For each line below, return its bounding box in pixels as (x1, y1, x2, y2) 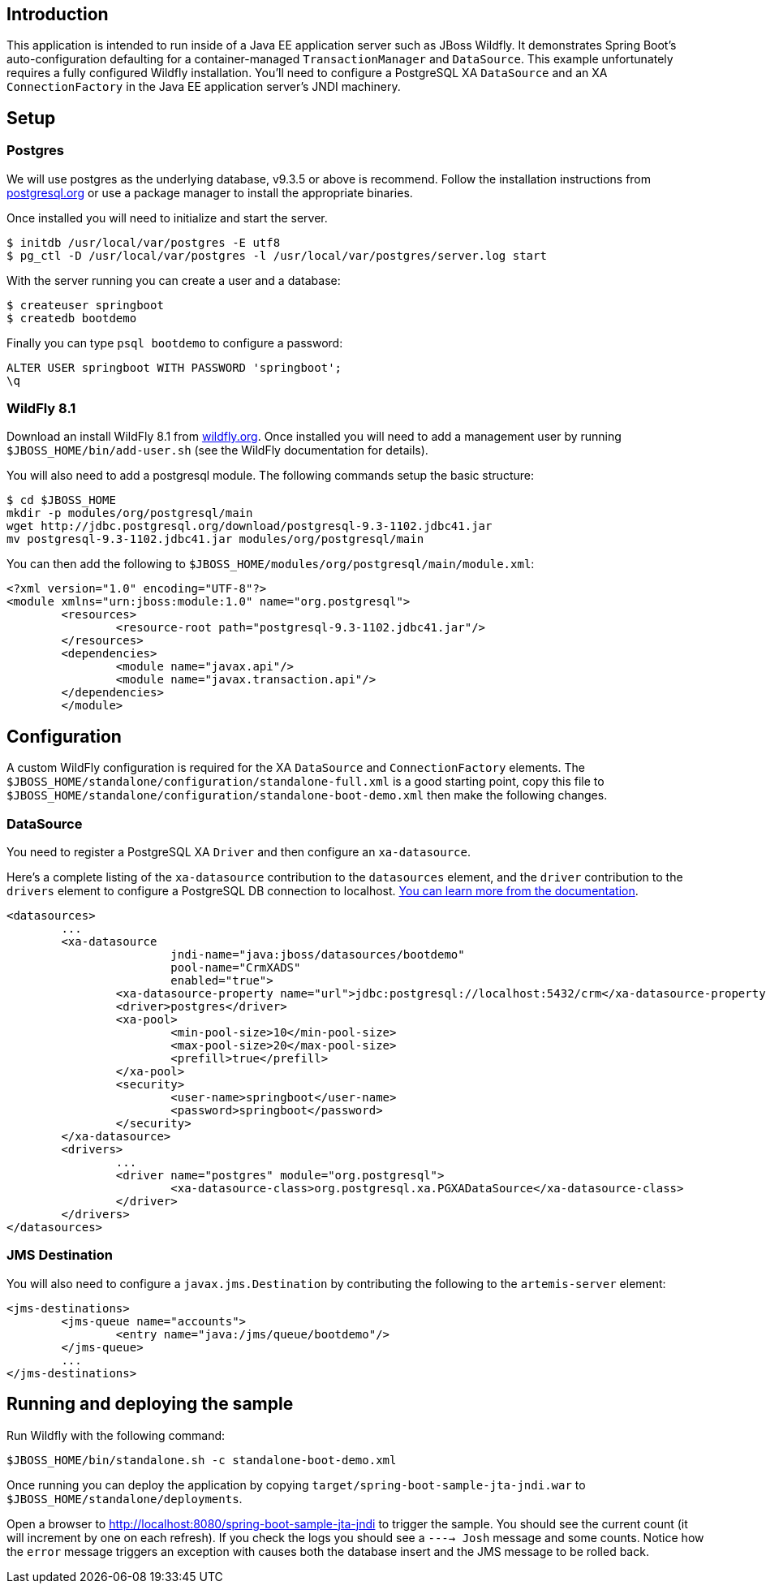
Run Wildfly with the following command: (6, 1428, 226, 1442)
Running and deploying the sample (6, 1394, 294, 1415)
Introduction (6, 4, 109, 24)
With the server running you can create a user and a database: (6, 273, 341, 287)
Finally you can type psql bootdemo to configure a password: (6, 335, 343, 350)
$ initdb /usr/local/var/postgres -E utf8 (6, 235, 281, 249)
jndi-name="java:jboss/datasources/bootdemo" (170, 947, 465, 961)
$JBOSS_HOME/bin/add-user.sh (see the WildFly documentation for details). (6, 443, 428, 458)
